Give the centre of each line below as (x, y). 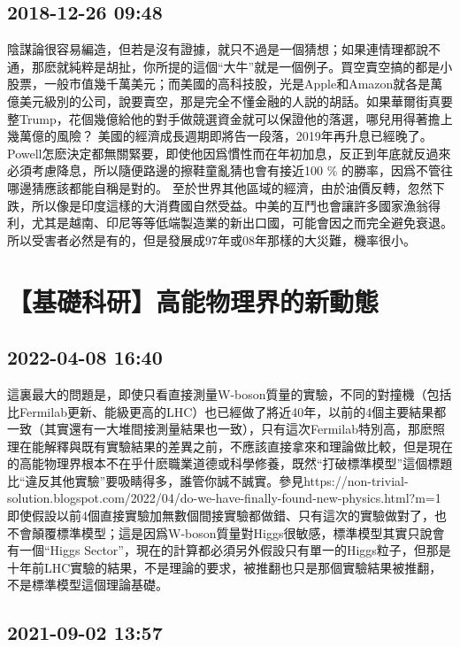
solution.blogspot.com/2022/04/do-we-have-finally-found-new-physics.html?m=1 (224, 498)
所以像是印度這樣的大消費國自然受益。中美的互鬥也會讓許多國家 (217, 205)
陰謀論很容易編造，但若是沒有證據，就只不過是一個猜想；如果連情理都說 (218, 49)
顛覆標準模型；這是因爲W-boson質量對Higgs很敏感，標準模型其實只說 (232, 532)
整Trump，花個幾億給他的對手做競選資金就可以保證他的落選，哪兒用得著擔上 (230, 118)
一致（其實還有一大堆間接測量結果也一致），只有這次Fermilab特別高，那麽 (220, 429)
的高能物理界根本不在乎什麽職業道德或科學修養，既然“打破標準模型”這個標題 (230, 463)
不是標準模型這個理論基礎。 (88, 585)
